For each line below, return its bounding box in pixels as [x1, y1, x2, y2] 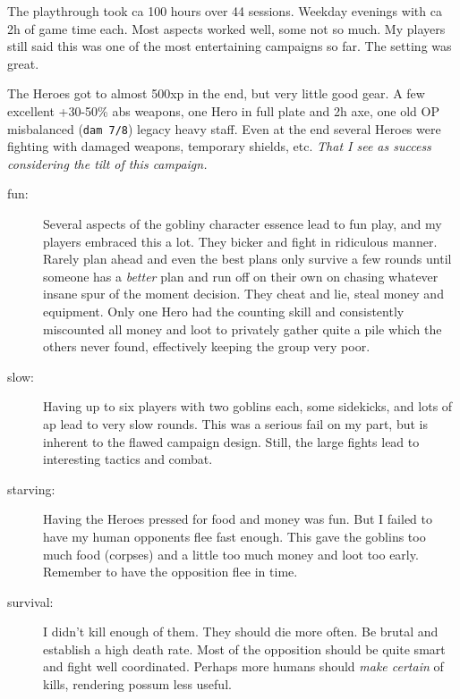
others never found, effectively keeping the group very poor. [43, 337, 371, 356]
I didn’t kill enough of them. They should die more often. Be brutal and [43, 622, 439, 641]
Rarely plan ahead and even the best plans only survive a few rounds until [43, 249, 452, 268]
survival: [7, 592, 54, 611]
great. [7, 54, 39, 72]
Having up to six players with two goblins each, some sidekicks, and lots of [43, 397, 453, 416]
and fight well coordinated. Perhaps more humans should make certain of [43, 657, 444, 676]
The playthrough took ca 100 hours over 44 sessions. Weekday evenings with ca [7, 2, 442, 20]
